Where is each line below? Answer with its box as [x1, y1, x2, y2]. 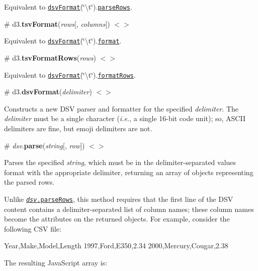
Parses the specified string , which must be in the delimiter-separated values [4, 157, 236, 168]
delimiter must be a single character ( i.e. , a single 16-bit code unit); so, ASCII [4, 113, 245, 124]
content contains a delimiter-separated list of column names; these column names [4, 203, 254, 214]
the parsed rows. [4, 177, 55, 187]
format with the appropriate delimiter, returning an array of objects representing [4, 167, 253, 177]
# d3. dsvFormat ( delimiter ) [4, 86, 92, 97]
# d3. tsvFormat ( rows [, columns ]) [4, 18, 110, 29]
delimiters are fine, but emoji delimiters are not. [4, 123, 152, 133]
